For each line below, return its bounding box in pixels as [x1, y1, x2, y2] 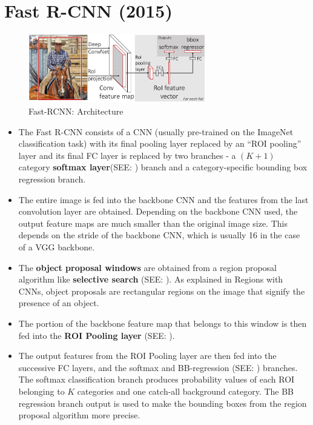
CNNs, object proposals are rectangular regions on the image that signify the [18, 284, 305, 297]
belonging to [18, 384, 65, 397]
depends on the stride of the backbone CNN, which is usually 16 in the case [18, 229, 300, 241]
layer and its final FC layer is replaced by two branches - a [18, 149, 236, 161]
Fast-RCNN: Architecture [28, 105, 124, 118]
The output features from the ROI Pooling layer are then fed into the [18, 349, 277, 362]
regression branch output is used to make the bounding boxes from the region [18, 397, 307, 409]
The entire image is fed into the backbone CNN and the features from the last [18, 193, 309, 206]
